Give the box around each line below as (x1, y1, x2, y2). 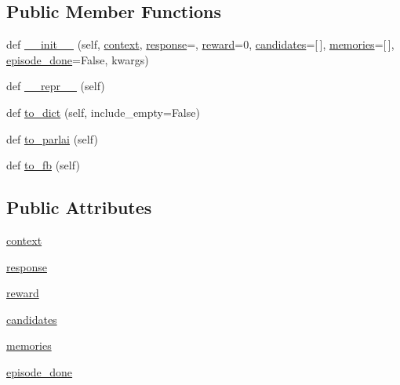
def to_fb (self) (6, 157, 80, 173)
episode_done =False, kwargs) (6, 51, 149, 67)
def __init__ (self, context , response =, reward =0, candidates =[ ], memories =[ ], (6, 36, 395, 53)
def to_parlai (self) (6, 130, 98, 147)
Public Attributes (6, 195, 152, 220)
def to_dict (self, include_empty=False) (6, 104, 200, 120)
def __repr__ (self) (6, 78, 105, 94)
